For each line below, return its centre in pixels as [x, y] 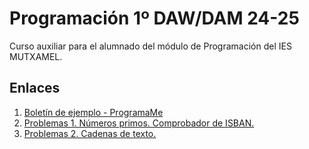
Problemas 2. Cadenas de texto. [90, 133]
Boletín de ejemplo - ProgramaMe [93, 112]
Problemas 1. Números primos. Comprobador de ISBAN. [139, 123]
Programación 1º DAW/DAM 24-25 [154, 18]
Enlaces [35, 88]
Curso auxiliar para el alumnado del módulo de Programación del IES [150, 46]
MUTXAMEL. [36, 56]
